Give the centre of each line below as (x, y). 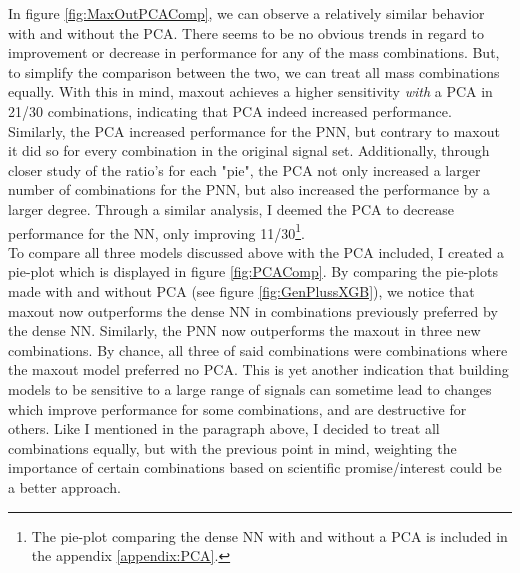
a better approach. (64, 486)
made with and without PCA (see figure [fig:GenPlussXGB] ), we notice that (241, 290)
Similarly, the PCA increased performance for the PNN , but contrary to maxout (254, 130)
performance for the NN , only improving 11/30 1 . (156, 231)
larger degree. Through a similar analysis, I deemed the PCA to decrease (231, 208)
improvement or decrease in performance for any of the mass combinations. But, (254, 52)
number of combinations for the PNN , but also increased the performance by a (249, 189)
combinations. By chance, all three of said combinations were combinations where (258, 349)
